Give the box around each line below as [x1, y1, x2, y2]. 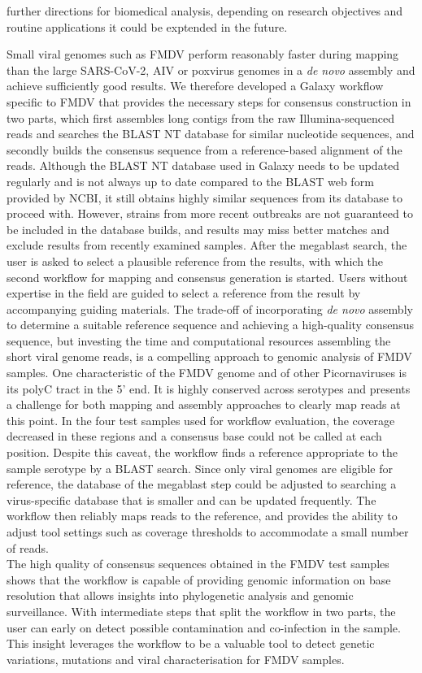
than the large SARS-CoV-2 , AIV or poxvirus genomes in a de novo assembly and [7, 61, 415, 78]
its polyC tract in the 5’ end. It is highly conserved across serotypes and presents [7, 380, 411, 397]
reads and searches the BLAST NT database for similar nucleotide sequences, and [7, 125, 415, 142]
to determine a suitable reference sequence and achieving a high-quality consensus [7, 316, 414, 333]
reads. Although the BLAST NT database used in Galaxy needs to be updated [7, 157, 400, 174]
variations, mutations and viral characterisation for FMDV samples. [7, 650, 345, 667]
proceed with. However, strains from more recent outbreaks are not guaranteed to [7, 205, 413, 222]
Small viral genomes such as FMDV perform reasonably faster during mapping [7, 46, 399, 63]
